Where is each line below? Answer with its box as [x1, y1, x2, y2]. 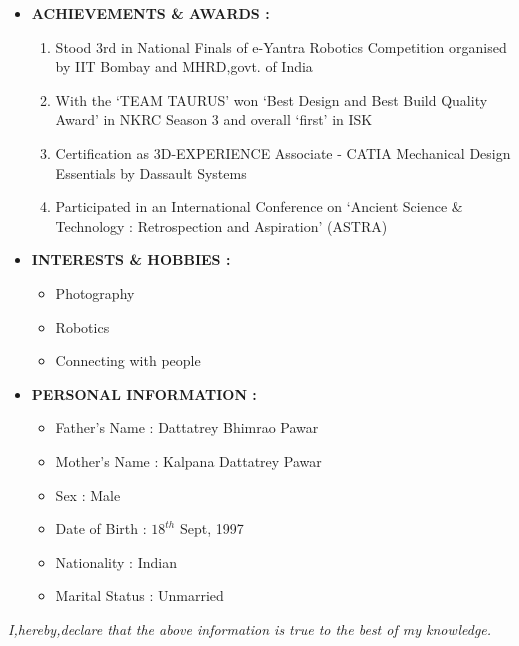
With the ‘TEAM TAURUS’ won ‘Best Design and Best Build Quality [55, 89, 488, 110]
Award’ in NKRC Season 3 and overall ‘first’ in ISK [55, 109, 373, 130]
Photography [55, 282, 135, 303]
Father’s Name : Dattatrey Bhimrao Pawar [55, 417, 319, 438]
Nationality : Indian [55, 551, 177, 572]
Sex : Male [55, 484, 121, 505]
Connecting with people [55, 350, 201, 371]
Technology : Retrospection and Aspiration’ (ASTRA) [55, 215, 388, 236]
